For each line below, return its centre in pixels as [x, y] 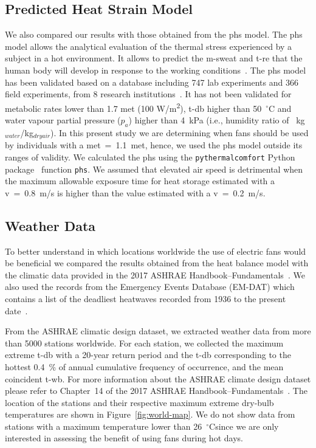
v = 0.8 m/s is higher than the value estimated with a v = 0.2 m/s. [135, 192]
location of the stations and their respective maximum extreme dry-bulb [139, 402]
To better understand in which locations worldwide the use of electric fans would [156, 251]
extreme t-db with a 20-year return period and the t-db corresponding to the [148, 355]
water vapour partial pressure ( [63, 120]
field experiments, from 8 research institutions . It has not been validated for [148, 94]
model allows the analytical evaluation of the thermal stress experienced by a [149, 46]
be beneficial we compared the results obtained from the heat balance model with [157, 263]
